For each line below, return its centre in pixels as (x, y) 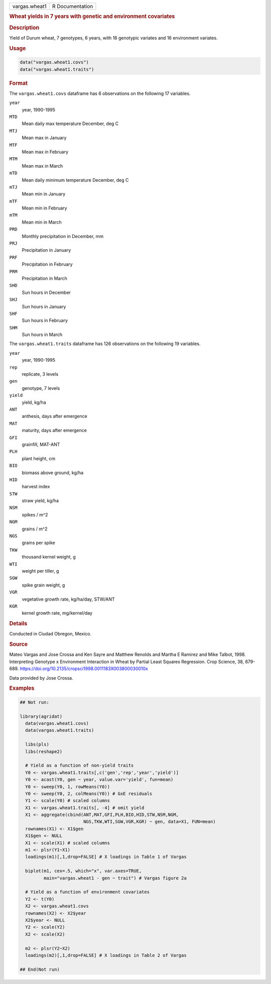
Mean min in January (44, 194)
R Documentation (73, 6)
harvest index (36, 487)
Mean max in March (42, 166)
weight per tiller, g (40, 571)
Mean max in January (44, 138)
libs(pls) (37, 744)
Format (18, 83)
